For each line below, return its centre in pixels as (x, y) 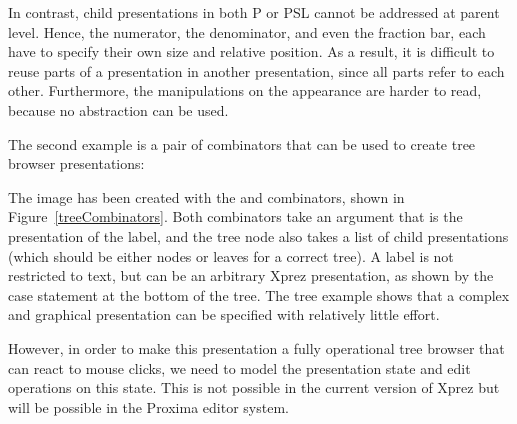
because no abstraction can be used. (118, 109)
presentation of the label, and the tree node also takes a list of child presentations (258, 235)
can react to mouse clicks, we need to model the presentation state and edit (239, 367)
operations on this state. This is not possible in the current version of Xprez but (254, 387)
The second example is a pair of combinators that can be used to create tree (242, 143)
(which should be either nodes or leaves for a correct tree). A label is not (231, 255)
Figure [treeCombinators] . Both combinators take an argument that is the (235, 216)
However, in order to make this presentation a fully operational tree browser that (256, 347)
